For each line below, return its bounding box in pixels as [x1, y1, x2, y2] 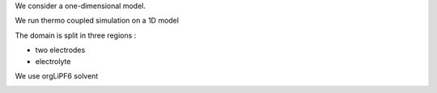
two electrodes [35, 45, 86, 55]
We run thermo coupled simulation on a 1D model [15, 16, 180, 26]
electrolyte [35, 56, 71, 66]
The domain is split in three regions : [15, 30, 137, 40]
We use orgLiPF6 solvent [15, 71, 99, 80]
